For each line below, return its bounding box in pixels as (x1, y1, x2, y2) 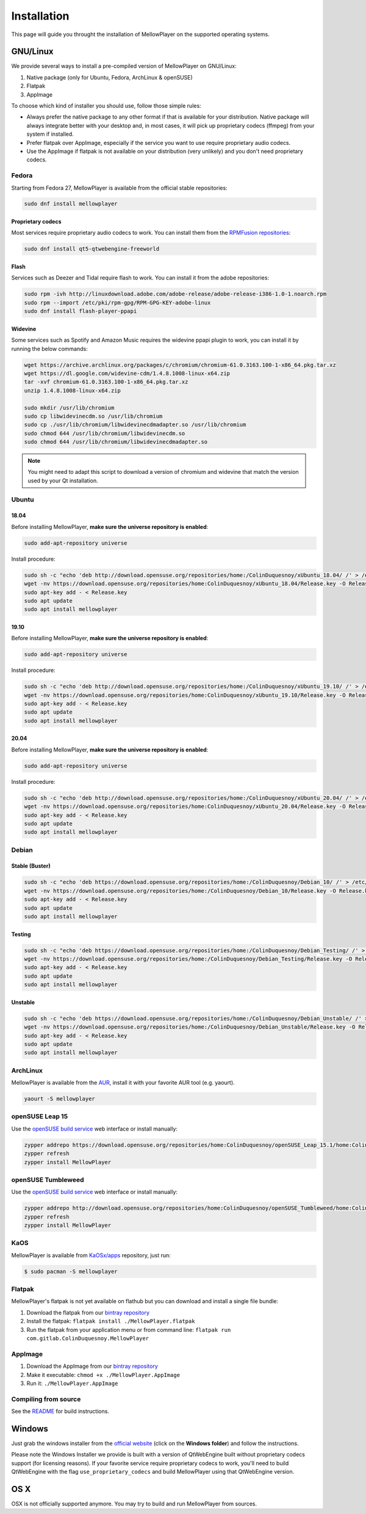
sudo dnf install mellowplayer (24, 201, 118, 207)
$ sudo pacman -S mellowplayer (24, 1268, 118, 1275)
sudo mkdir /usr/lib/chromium (24, 404, 115, 411)
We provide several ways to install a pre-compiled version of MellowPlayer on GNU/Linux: (11, 62, 237, 70)
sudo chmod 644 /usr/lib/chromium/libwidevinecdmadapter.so (24, 438, 208, 446)
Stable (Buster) (11, 862, 51, 870)
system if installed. (26, 130, 74, 138)
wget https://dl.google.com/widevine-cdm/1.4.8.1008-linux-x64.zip (24, 370, 231, 377)
